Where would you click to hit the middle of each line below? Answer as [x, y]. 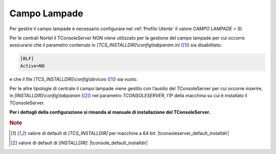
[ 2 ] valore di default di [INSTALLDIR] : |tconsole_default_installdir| [79, 143]
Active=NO [32, 66]
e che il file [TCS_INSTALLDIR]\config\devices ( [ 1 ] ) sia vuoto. [74, 79]
